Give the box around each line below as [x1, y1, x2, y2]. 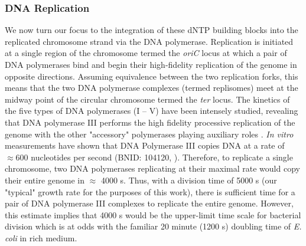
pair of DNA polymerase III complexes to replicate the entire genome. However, [5, 197, 294, 209]
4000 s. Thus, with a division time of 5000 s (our [100, 173, 277, 186]
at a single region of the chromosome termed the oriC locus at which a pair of [5, 47, 287, 59]
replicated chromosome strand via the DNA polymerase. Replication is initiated [5, 35, 294, 47]
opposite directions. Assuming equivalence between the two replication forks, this [5, 70, 298, 82]
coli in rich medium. [5, 231, 77, 244]
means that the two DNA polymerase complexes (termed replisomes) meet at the [5, 81, 298, 94]
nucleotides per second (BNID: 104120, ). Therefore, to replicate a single [31, 150, 293, 163]
